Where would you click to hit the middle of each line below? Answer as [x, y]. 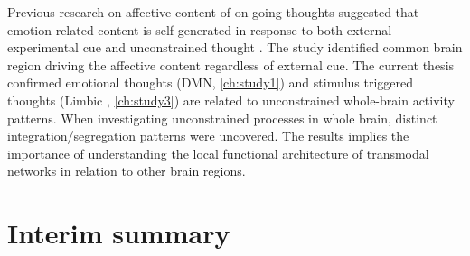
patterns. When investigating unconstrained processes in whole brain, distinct [222, 118]
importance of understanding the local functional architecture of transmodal [218, 153]
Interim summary [119, 233]
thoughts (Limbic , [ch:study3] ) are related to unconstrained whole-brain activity [231, 100]
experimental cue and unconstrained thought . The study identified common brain [235, 47]
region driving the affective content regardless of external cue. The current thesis [231, 64]
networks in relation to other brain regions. [127, 171]
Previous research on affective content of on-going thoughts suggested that [213, 12]
